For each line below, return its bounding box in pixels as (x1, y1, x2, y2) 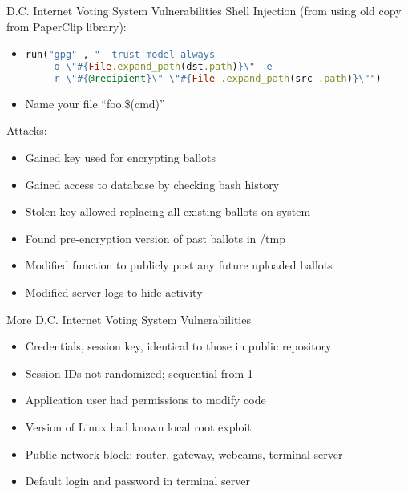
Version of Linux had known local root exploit (25, 418, 252, 435)
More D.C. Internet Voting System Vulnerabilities (6, 310, 251, 327)
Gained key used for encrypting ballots (25, 149, 216, 165)
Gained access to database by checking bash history (25, 176, 280, 192)
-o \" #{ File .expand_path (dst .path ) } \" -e (48, 61, 273, 73)
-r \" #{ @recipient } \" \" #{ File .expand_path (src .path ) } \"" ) (48, 72, 382, 84)
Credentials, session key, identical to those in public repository (25, 338, 332, 354)
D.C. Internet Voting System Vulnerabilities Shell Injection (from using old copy (6, 2, 402, 18)
